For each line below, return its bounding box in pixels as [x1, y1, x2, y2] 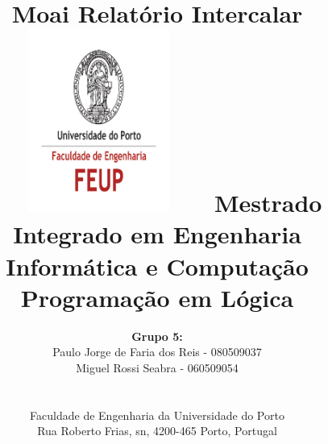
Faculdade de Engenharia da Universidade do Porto [30, 406, 284, 423]
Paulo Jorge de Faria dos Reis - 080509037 [52, 343, 262, 360]
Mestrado [214, 186, 322, 219]
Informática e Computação [6, 249, 309, 282]
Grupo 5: [131, 327, 183, 344]
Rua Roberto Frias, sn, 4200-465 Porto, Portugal [37, 422, 277, 439]
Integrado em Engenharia [13, 218, 301, 251]
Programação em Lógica [20, 280, 294, 313]
